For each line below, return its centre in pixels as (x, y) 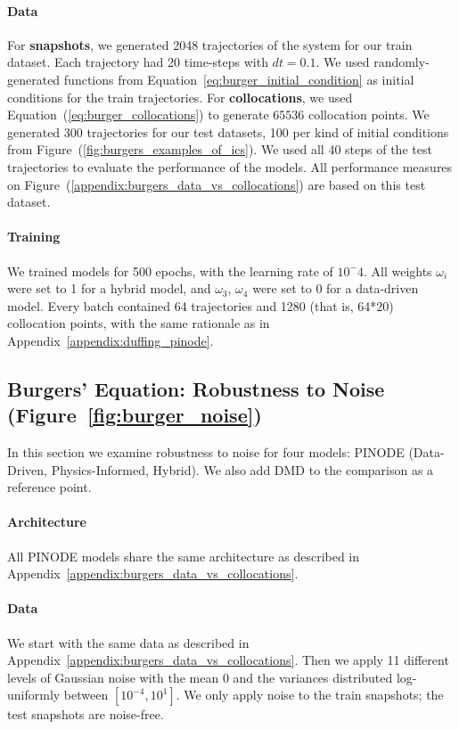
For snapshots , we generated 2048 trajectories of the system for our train (210, 44)
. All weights (398, 270)
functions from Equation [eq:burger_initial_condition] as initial (239, 79)
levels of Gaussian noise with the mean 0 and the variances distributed (200, 677)
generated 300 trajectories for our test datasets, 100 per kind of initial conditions (228, 131)
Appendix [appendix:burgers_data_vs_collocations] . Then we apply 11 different (228, 660)
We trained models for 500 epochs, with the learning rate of (170, 270)
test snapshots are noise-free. (86, 714)
